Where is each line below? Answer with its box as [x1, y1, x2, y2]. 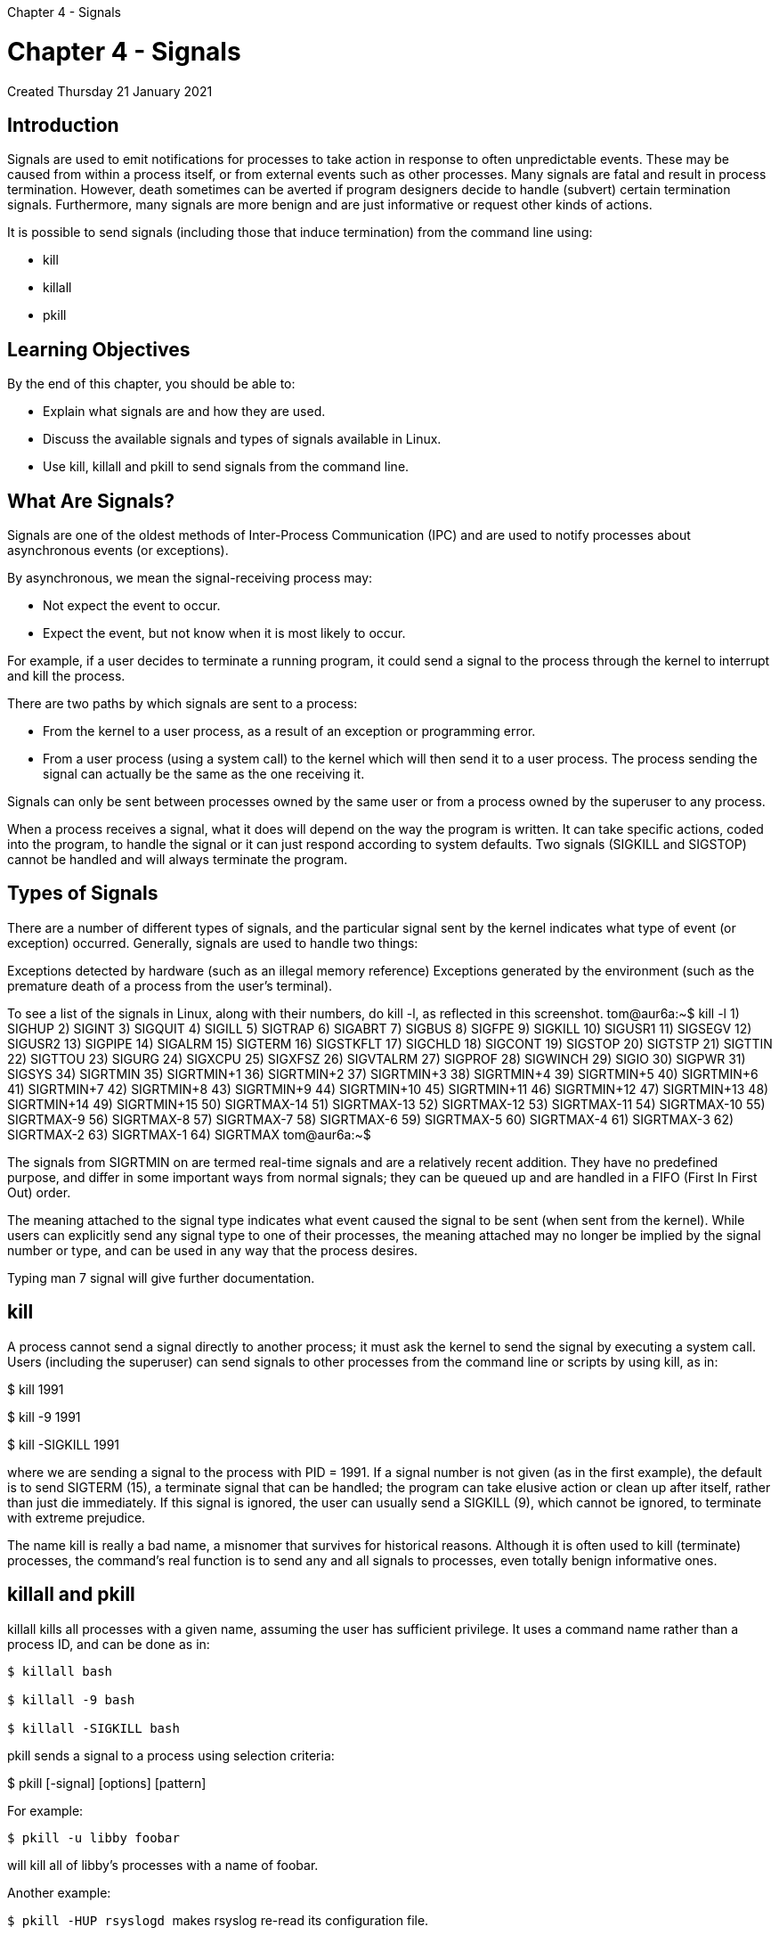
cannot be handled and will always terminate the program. [7, 852, 348, 868]
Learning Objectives [7, 338, 191, 361]
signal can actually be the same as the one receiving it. [43, 766, 365, 782]
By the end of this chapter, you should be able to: [7, 376, 296, 392]
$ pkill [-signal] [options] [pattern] [7, 1775, 207, 1791]
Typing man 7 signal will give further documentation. [7, 1270, 315, 1286]
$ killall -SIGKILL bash [7, 1720, 180, 1735]
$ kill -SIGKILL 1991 [7, 1436, 120, 1452]
